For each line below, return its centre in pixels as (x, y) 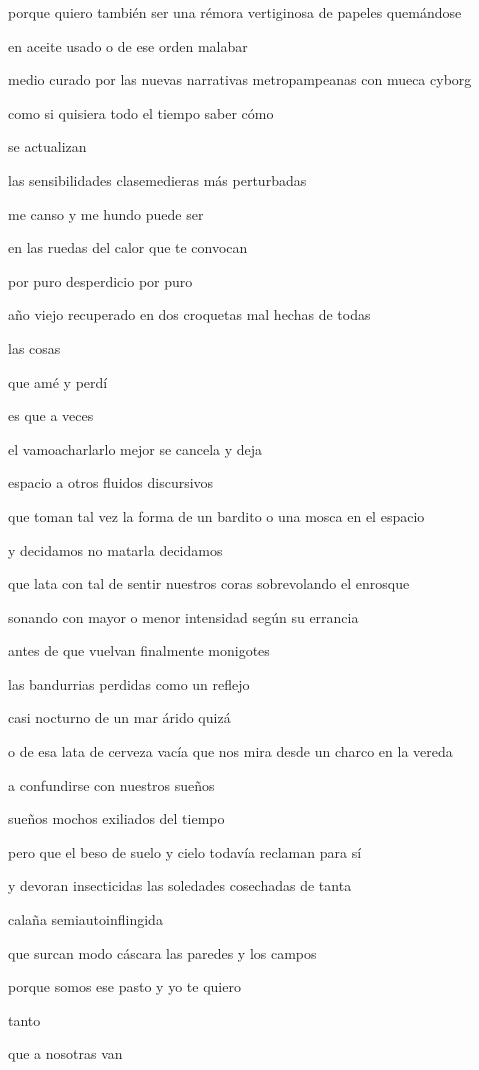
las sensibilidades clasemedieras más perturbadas (157, 179)
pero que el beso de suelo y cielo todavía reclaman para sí (185, 851)
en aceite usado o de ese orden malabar (128, 45)
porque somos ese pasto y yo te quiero (124, 986)
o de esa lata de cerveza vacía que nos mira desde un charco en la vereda (230, 751)
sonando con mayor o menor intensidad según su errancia (183, 616)
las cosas (34, 347)
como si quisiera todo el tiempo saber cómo (141, 112)
